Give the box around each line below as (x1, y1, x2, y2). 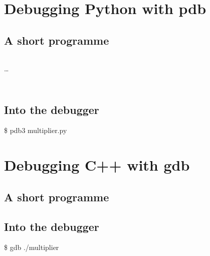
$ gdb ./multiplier (4, 242, 59, 252)
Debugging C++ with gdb (4, 155, 190, 175)
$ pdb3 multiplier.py (4, 125, 67, 136)
